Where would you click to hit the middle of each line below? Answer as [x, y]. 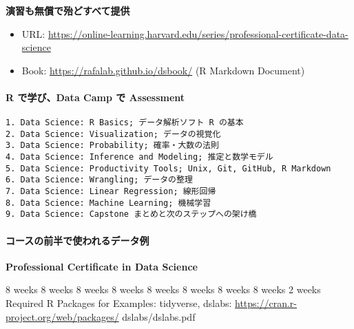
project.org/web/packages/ [62, 316]
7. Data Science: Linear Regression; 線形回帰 [111, 192]
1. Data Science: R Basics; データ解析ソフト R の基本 [125, 123]
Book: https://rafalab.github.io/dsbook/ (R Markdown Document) [163, 70]
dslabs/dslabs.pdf [159, 316]
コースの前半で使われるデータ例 [77, 240]
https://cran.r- [266, 303]
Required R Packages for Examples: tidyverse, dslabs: [119, 303]
